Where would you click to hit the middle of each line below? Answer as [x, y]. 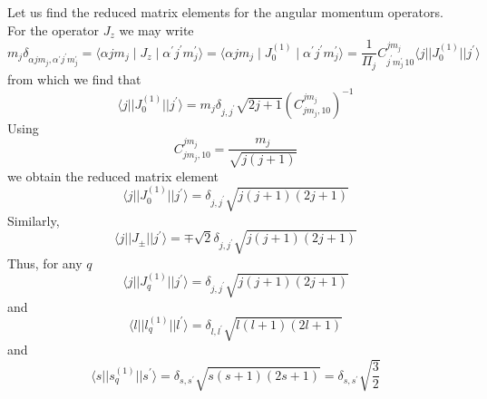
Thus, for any [45, 263]
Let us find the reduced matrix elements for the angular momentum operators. [225, 12]
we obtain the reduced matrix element [113, 175]
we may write [156, 29]
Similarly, [34, 220]
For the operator [54, 29]
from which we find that [74, 78]
